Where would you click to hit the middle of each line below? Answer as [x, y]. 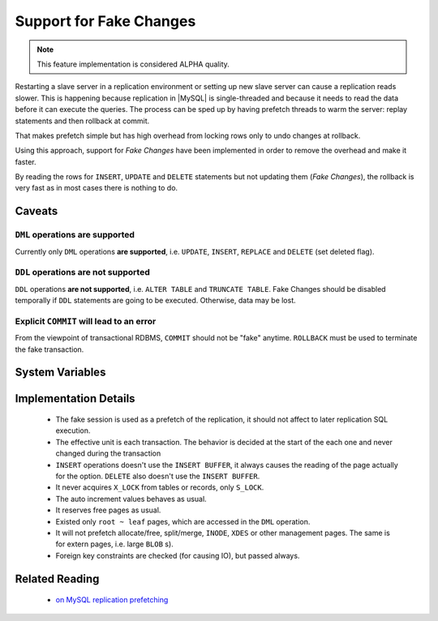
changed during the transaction [108, 453]
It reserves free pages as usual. [108, 510]
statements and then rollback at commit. [82, 121]
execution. [73, 430]
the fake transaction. [49, 349]
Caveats [36, 211]
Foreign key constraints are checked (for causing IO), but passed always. [178, 555]
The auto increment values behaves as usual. [131, 499]
